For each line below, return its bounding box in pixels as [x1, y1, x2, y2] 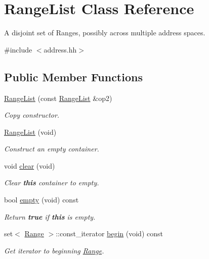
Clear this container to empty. [4, 177, 99, 188]
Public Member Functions [4, 69, 143, 84]
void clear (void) [4, 160, 55, 171]
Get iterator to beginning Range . [4, 245, 104, 255]
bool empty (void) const [4, 194, 79, 205]
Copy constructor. [4, 110, 60, 120]
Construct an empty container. [4, 143, 99, 154]
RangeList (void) [4, 126, 57, 137]
